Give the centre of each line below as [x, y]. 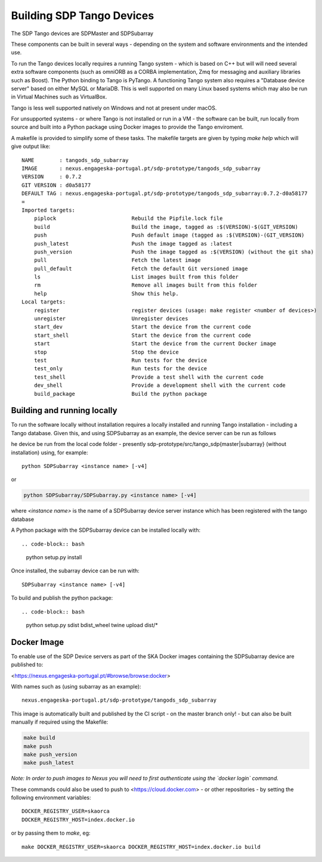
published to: [27, 665]
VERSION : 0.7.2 [52, 177]
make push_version [50, 754]
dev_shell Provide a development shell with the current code [160, 385]
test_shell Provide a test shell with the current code [149, 377]
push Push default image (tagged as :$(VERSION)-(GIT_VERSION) [169, 235]
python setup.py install [54, 557]
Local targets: [44, 302]
